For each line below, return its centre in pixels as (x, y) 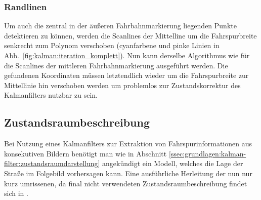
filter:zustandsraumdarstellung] (52, 163)
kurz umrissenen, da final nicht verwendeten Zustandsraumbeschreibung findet (126, 183)
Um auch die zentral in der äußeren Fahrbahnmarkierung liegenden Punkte (120, 26)
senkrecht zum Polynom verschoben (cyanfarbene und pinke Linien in (112, 45)
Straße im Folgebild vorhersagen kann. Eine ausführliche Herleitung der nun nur (128, 173)
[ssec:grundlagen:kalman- (207, 153)
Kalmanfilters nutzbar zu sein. (51, 95)
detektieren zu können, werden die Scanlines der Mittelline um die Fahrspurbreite (130, 35)
